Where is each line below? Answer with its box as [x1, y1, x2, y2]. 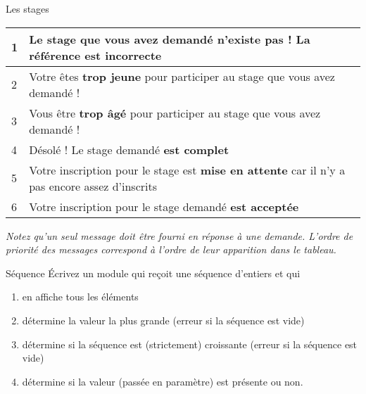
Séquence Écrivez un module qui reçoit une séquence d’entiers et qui [6, 265, 301, 280]
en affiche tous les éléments [22, 289, 139, 304]
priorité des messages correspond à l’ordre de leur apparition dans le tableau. [6, 242, 336, 257]
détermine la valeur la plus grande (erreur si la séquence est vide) [22, 312, 305, 327]
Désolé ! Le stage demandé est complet [29, 141, 229, 158]
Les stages [6, 1, 49, 15]
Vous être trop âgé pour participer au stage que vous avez [29, 104, 321, 121]
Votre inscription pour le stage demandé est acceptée [29, 198, 299, 215]
